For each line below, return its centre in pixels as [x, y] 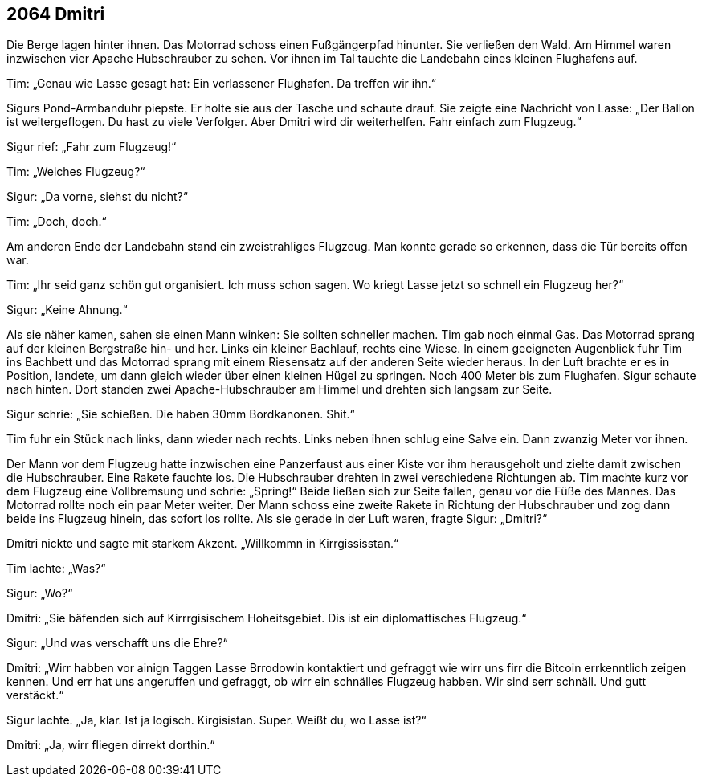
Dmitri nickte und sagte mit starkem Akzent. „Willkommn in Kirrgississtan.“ [203, 544]
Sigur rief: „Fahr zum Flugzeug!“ [92, 147]
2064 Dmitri [56, 14]
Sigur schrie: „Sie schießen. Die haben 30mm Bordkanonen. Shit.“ [181, 414]
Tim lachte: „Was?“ [56, 569]
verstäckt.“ [35, 695]
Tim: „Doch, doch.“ [57, 222]
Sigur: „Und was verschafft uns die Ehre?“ [117, 643]
